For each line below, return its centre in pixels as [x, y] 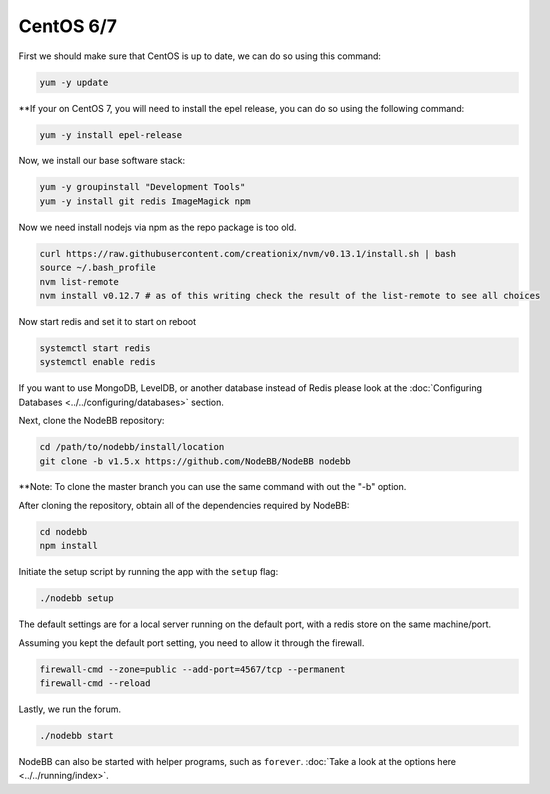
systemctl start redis [95, 348]
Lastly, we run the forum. [70, 709]
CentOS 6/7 [67, 26]
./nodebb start [76, 735]
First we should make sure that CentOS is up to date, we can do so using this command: [200, 56]
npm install [69, 546]
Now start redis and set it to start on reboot [107, 321]
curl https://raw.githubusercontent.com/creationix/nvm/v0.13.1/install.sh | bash [248, 253]
